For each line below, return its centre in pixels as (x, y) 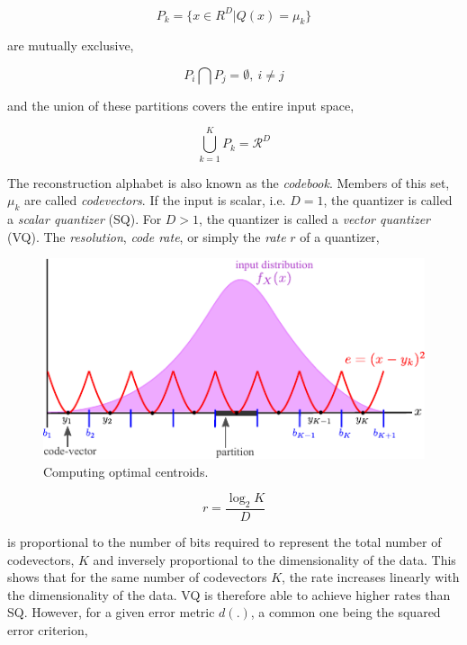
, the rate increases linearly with (371, 577)
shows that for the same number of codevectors (137, 577)
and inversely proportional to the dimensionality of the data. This (274, 559)
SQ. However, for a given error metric (111, 612)
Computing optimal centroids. (126, 471)
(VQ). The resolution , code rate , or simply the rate (147, 236)
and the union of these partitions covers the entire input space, (181, 105)
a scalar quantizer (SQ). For (85, 219)
